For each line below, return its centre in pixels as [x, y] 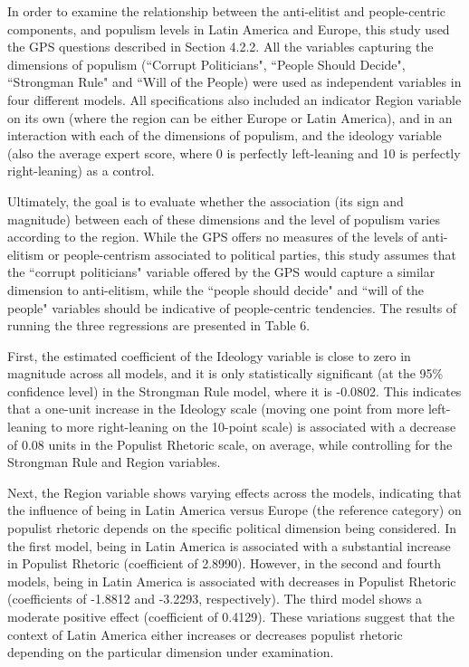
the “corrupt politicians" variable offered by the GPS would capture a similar [221, 272]
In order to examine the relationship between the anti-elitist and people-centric [227, 11]
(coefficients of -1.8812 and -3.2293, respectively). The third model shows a [215, 599]
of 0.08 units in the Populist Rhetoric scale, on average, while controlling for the [230, 444]
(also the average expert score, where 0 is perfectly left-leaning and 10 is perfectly [234, 152]
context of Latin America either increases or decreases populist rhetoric [205, 634]
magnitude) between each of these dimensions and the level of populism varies [224, 219]
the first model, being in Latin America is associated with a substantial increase [229, 545]
